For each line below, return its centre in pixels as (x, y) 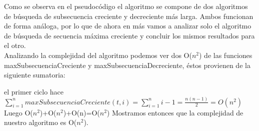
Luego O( (18, 112)
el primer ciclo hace (34, 91)
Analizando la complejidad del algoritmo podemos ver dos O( (98, 55)
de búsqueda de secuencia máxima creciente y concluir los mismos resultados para (129, 35)
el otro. (15, 45)
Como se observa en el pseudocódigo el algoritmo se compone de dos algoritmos (126, 6)
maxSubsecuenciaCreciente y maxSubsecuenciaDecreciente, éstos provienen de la (127, 65)
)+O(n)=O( (81, 112)
